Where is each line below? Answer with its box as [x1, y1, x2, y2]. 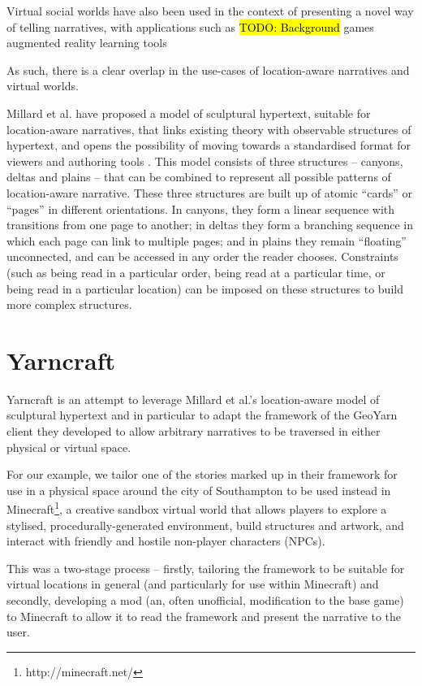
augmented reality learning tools [6, 34, 167, 51]
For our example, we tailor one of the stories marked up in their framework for [6, 466, 398, 483]
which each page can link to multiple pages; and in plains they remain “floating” [6, 232, 407, 249]
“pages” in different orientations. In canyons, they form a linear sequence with [6, 200, 395, 217]
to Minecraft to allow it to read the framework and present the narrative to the [6, 607, 402, 624]
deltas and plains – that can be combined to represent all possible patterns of [6, 168, 391, 185]
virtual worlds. [6, 77, 79, 94]
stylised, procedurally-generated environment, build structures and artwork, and [6, 516, 404, 533]
